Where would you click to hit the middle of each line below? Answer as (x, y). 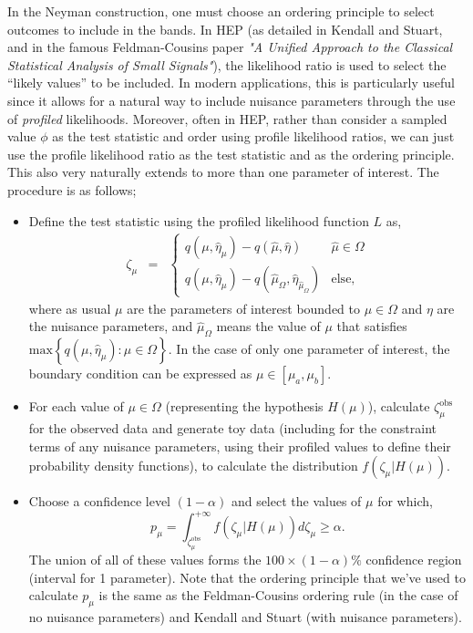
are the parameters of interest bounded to (244, 308)
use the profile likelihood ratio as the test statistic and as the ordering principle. (231, 154)
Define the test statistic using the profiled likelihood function (199, 220)
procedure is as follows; (72, 189)
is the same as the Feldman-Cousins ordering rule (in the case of (278, 595)
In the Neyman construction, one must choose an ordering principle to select (221, 11)
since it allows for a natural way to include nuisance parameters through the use (231, 100)
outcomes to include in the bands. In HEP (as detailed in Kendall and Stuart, (225, 29)
